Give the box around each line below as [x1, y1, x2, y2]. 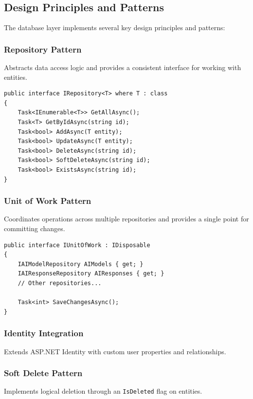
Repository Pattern [4, 43, 82, 55]
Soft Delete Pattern [4, 367, 83, 379]
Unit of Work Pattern [4, 195, 91, 207]
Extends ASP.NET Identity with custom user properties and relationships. [4, 346, 226, 356]
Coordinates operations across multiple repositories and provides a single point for [4, 214, 249, 224]
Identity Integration [4, 327, 84, 339]
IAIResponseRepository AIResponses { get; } [18, 270, 164, 277]
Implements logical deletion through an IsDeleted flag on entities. [4, 386, 202, 396]
